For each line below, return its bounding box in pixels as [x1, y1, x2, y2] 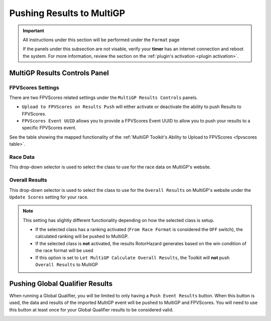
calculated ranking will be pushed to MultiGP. [35, 234, 129, 240]
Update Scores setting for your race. [9, 194, 89, 200]
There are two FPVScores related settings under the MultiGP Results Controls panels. [9, 94, 198, 100]
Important [23, 28, 45, 34]
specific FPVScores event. [22, 125, 77, 131]
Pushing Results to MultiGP [9, 8, 125, 19]
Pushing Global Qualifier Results [9, 279, 113, 288]
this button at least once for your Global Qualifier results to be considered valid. [9, 306, 174, 312]
